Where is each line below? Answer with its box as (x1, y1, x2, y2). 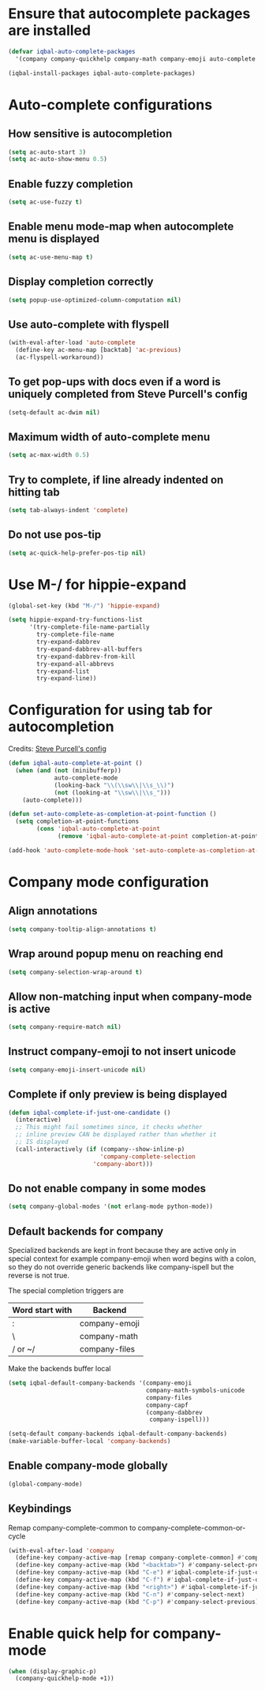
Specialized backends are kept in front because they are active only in (8, 1246, 237, 1255)
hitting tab (8, 485, 61, 499)
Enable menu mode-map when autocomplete (8, 220, 234, 234)
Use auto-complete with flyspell (8, 317, 170, 331)
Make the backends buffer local (8, 1364, 112, 1374)
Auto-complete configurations (8, 95, 213, 114)
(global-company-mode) (8, 1480, 83, 1488)
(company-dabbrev (145, 1408, 203, 1416)
